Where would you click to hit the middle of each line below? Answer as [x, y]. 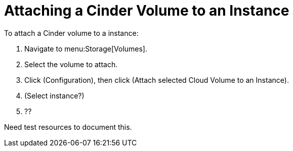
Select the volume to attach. [71, 64]
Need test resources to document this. [68, 127]
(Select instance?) [54, 95]
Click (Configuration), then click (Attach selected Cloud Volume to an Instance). [157, 80]
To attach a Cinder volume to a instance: [71, 33]
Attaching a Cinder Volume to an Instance [147, 11]
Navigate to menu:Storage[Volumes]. [86, 48]
